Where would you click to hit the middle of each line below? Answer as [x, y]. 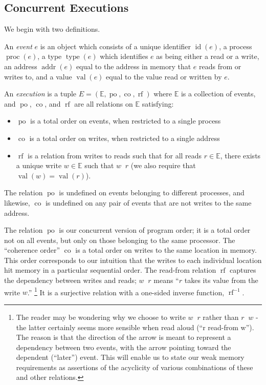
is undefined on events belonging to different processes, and [152, 192]
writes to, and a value [38, 76]
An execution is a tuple [40, 94]
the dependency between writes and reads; [70, 280]
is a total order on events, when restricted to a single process [126, 121]
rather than [221, 317]
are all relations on [104, 103]
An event [18, 46]
